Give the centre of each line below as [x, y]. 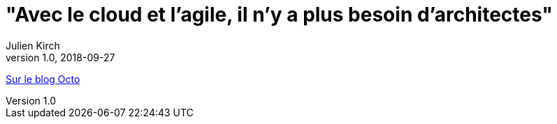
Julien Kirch [33, 45]
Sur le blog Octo [43, 79]
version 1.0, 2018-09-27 [60, 57]
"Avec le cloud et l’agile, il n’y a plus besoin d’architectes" [279, 15]
